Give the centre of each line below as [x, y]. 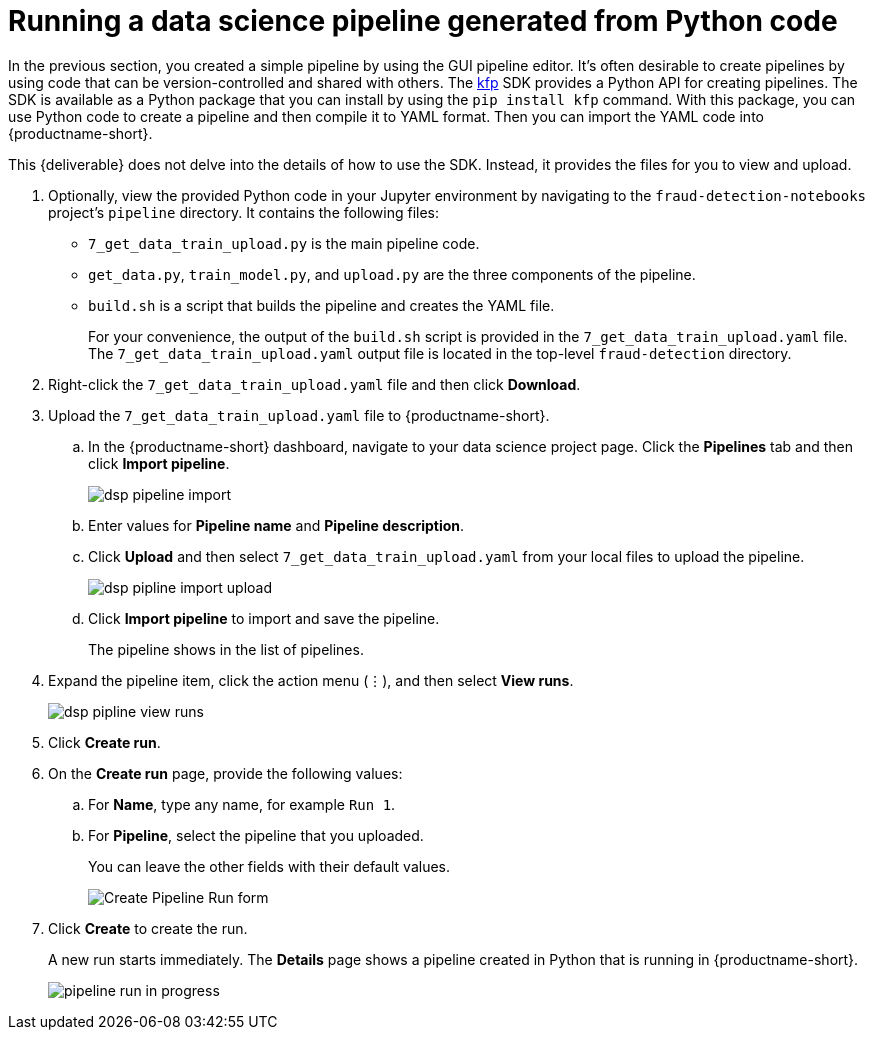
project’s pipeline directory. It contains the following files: [244, 212]
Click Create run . [104, 742]
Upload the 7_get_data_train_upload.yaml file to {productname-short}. [299, 415]
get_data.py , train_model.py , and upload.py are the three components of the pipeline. [392, 274]
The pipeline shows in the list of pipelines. [226, 649]
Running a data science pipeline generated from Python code [423, 21]
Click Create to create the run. [148, 928]
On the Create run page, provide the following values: [225, 773]
